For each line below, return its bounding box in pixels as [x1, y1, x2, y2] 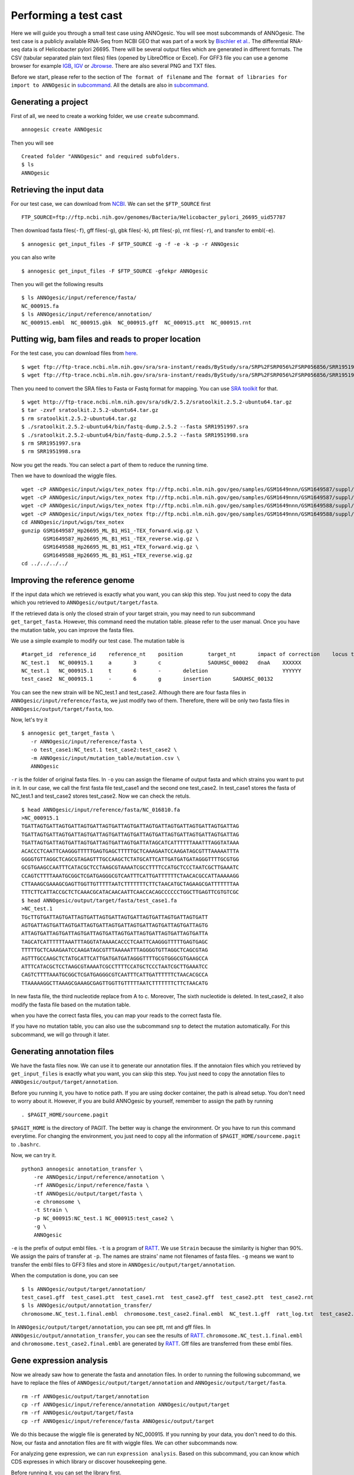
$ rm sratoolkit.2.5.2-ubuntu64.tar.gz [21, 415, 137, 422]
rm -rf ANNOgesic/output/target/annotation [21, 1393, 149, 1399]
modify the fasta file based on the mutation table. [11, 1001, 131, 1008]
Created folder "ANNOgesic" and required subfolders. [21, 153, 180, 159]
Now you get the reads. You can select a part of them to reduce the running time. [11, 461, 209, 468]
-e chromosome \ [33, 1198, 81, 1205]
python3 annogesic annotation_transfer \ [21, 1165, 143, 1172]
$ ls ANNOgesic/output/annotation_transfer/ [21, 1302, 153, 1309]
